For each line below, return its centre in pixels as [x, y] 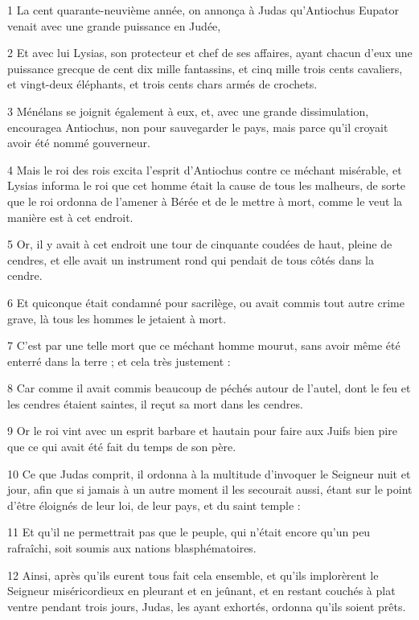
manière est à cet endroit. [70, 217]
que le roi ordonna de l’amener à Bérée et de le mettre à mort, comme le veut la [205, 201]
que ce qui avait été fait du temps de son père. [122, 447]
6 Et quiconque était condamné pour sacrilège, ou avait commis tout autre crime [206, 302]
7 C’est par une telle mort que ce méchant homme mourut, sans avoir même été [204, 345]
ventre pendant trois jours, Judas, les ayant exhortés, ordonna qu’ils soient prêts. [207, 606]
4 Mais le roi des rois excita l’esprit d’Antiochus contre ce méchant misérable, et [205, 169]
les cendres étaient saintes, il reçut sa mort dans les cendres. [155, 403]
